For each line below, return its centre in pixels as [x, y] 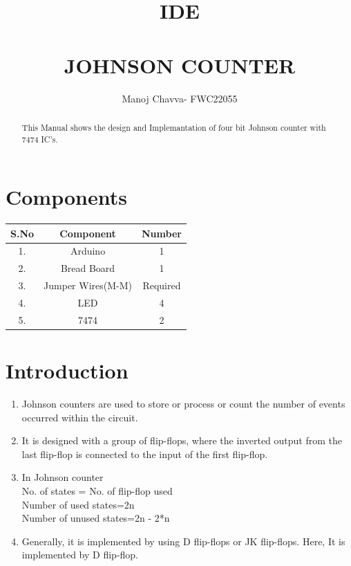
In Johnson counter [63, 477]
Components [66, 197]
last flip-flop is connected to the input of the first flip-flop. [145, 454]
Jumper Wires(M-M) [88, 285]
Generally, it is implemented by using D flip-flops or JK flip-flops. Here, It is [183, 541]
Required [162, 285]
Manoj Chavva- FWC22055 [180, 98]
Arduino [88, 251]
